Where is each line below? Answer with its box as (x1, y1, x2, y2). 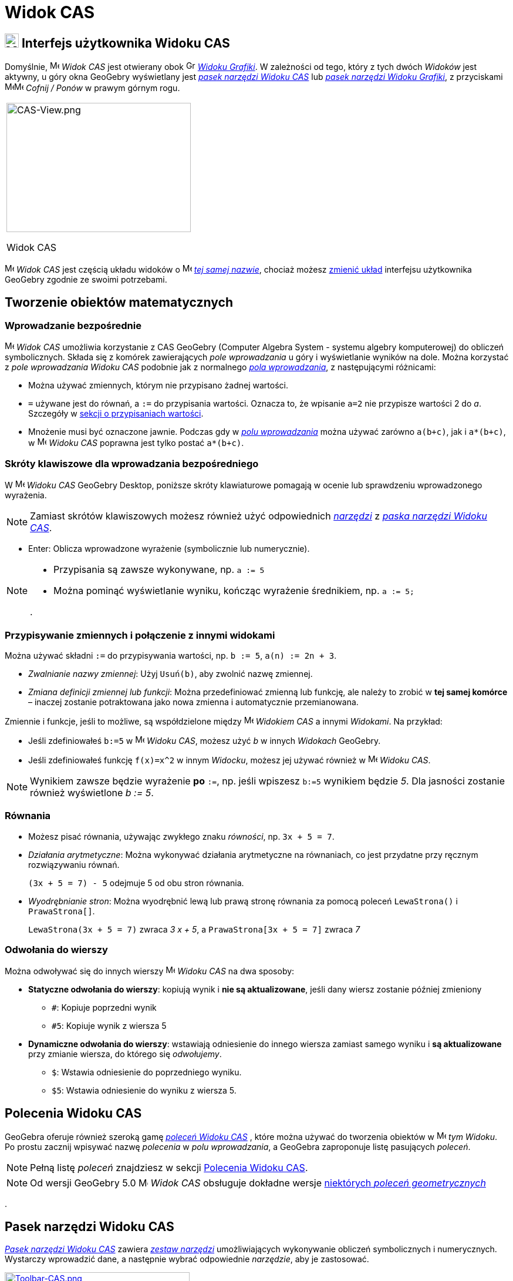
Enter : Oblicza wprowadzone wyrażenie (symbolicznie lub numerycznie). (28, 544, 310, 554)
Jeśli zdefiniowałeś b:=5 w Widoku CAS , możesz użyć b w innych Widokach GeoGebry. (28, 735, 381, 746)
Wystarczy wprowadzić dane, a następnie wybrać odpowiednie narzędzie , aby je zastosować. (5, 1254, 369, 1265)
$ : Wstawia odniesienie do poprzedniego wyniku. (52, 1067, 242, 1078)
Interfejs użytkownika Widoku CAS (21, 35, 230, 51)
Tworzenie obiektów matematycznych (5, 294, 233, 310)
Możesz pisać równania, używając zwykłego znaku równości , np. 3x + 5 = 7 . (28, 831, 335, 841)
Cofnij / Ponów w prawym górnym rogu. (25, 83, 180, 93)
